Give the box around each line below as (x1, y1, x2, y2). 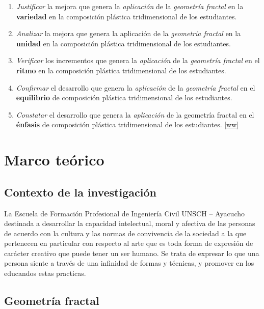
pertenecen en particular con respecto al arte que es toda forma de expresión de (4, 238, 253, 248)
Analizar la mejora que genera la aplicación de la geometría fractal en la (16, 28, 241, 39)
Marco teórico (4, 149, 104, 170)
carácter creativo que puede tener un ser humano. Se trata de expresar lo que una (4, 247, 259, 258)
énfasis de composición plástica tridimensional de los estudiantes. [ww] (16, 119, 239, 130)
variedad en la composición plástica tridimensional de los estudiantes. (16, 11, 237, 21)
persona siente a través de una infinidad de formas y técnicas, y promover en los (4, 258, 254, 268)
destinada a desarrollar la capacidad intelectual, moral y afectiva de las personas (4, 218, 255, 229)
